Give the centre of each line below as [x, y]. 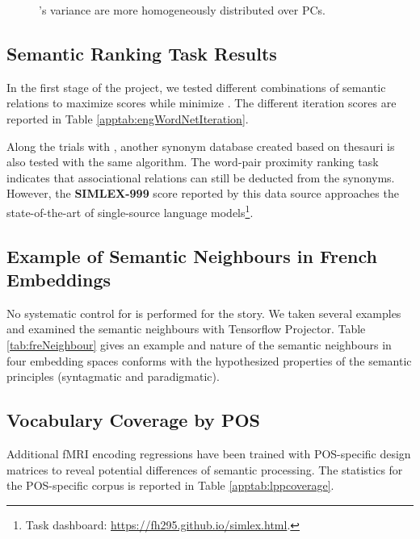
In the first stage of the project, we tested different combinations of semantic [196, 87]
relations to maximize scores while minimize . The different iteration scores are [202, 103]
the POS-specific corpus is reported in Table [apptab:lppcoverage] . [170, 485]
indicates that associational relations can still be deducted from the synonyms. [201, 177]
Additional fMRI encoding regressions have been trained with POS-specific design [209, 453]
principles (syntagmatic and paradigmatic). [113, 376]
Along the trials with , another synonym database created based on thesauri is [201, 146]
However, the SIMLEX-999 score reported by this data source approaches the [203, 193]
